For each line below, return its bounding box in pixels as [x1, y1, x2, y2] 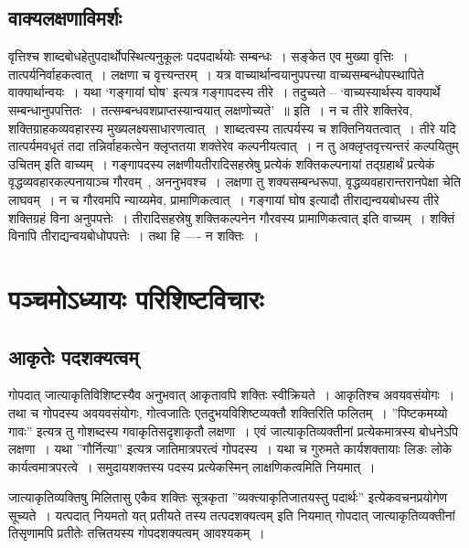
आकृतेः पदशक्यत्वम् [8, 342, 139, 371]
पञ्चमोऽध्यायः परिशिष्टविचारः [8, 279, 264, 317]
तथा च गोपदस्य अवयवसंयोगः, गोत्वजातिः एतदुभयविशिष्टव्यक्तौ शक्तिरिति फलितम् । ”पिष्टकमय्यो [8, 403, 448, 422]
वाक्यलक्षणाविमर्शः [8, 4, 123, 32]
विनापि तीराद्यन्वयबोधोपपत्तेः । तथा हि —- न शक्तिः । [8, 226, 260, 245]
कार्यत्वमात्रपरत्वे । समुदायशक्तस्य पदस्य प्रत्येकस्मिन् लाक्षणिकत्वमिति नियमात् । [8, 457, 376, 476]
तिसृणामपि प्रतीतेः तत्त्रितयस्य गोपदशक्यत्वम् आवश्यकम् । [8, 523, 265, 543]
